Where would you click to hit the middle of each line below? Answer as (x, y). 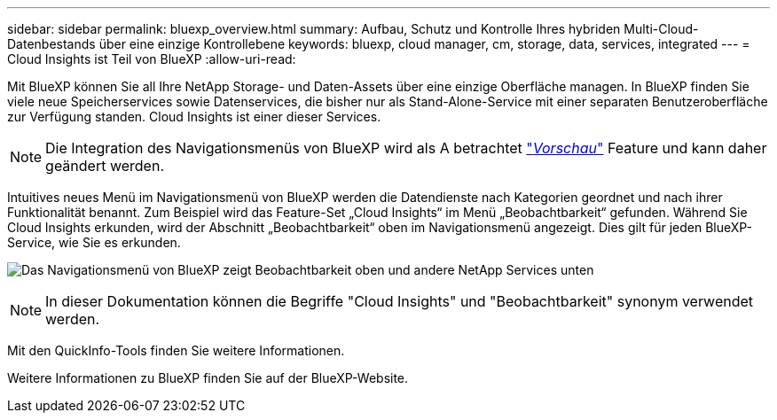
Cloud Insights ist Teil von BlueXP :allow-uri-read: (152, 59)
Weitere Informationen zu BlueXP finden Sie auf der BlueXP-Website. (208, 378)
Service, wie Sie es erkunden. (94, 242)
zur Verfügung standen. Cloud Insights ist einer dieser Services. (194, 117)
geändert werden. (105, 166)
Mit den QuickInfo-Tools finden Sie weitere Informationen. (176, 350)
